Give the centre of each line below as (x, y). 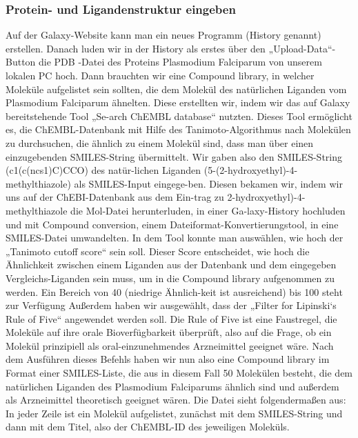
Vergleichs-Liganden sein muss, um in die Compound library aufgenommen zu (170, 278)
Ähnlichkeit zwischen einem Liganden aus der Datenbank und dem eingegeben (171, 265)
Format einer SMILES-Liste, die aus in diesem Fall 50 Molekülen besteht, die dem (179, 373)
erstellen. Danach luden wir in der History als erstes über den (136, 48)
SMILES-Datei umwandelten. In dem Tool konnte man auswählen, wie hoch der (175, 238)
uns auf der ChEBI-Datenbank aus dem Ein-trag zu (115, 197)
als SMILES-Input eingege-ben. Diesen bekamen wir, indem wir (208, 183)
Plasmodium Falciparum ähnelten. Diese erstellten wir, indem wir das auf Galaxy (178, 102)
